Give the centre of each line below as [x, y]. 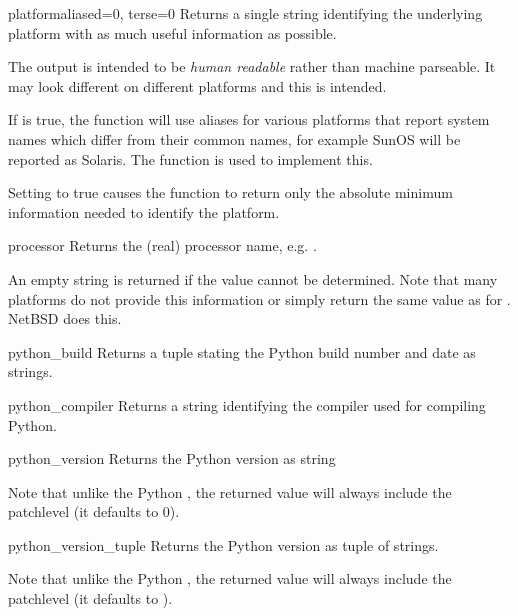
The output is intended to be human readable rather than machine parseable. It [252, 66]
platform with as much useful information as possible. [172, 32]
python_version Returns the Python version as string [172, 458]
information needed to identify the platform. [144, 211]
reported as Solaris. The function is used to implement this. [190, 158]
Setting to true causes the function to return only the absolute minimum [230, 192]
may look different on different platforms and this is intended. [197, 85]
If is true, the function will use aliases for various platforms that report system [249, 119]
